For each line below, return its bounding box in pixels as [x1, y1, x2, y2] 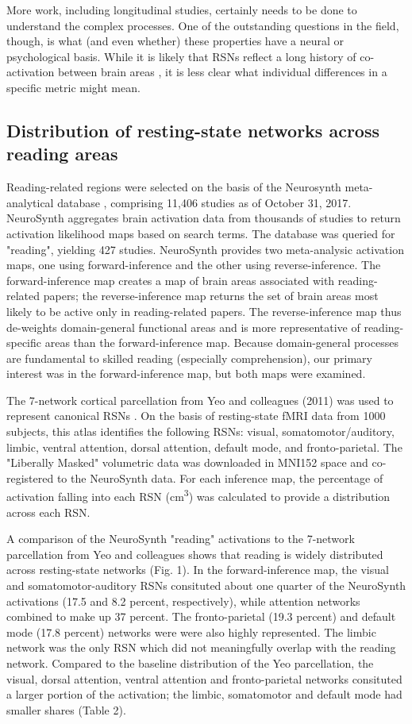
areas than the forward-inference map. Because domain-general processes [44, 334, 399, 351]
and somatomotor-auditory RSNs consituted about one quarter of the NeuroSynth [6, 577, 406, 594]
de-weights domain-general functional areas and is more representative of [6, 318, 360, 335]
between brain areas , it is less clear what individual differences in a [57, 64, 387, 80]
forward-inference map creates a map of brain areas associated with [6, 271, 335, 288]
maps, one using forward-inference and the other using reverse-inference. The [6, 256, 381, 273]
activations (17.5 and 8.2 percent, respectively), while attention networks [6, 592, 360, 609]
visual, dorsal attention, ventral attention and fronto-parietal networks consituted [6, 670, 402, 687]
